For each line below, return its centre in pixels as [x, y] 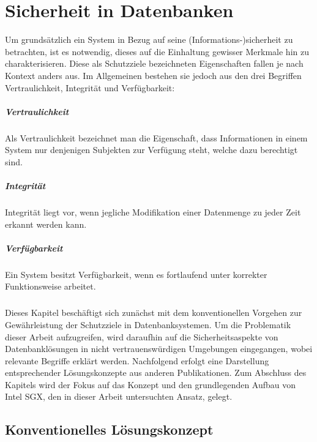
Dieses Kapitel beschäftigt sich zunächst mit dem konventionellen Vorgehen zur [154, 313]
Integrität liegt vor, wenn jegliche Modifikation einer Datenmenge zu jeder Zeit [153, 212]
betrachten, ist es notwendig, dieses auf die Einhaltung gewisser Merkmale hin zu [157, 51]
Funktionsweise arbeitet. [50, 286]
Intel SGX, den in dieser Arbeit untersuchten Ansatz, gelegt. [119, 396]
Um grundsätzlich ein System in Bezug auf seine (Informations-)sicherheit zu [149, 39]
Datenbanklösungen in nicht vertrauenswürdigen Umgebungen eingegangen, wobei [159, 349]
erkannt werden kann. [46, 224]
